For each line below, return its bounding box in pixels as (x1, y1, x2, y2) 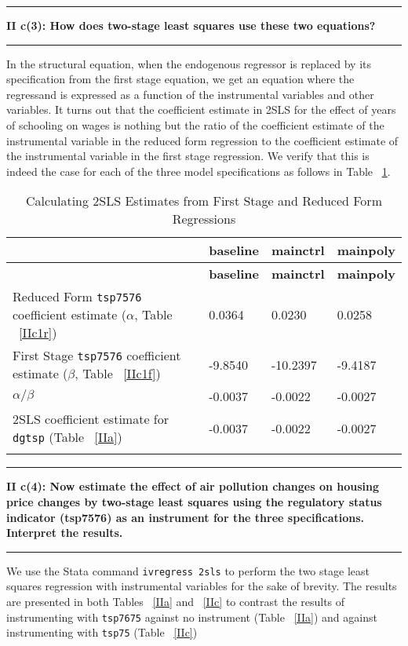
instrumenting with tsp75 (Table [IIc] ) (6, 624, 198, 641)
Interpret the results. (6, 524, 123, 541)
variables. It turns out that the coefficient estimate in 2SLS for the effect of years (6, 101, 396, 118)
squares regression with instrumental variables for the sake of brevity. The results (6, 578, 397, 594)
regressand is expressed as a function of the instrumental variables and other (6, 86, 374, 102)
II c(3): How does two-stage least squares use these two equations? (6, 17, 376, 33)
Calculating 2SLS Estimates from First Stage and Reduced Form (26, 192, 382, 210)
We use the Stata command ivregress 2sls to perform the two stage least (6, 562, 370, 578)
